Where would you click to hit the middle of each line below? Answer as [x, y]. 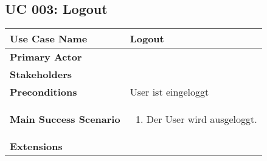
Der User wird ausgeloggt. [202, 119]
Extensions [36, 146]
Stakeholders [41, 74]
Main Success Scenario [65, 119]
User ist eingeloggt [169, 92]
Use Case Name [49, 39]
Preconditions [43, 92]
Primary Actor [46, 57]
